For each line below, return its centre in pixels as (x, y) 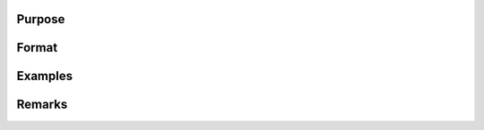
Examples (45, 76)
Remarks (42, 105)
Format (37, 48)
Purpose (41, 19)
